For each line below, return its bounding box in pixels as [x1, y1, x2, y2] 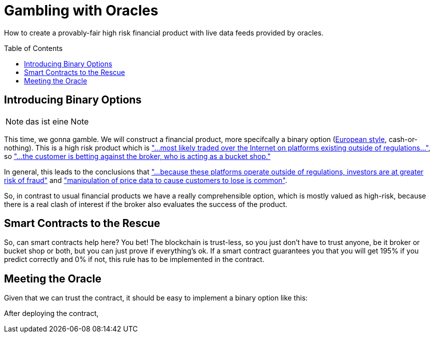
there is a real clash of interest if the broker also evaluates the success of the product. [4, 199, 287, 208]
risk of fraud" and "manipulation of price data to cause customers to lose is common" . [4, 175, 287, 184]
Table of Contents [4, 43, 63, 52]
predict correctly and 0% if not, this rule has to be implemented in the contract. [4, 255, 264, 264]
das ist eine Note [25, 116, 89, 126]
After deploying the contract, [4, 309, 98, 318]
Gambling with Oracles [4, 2, 158, 19]
